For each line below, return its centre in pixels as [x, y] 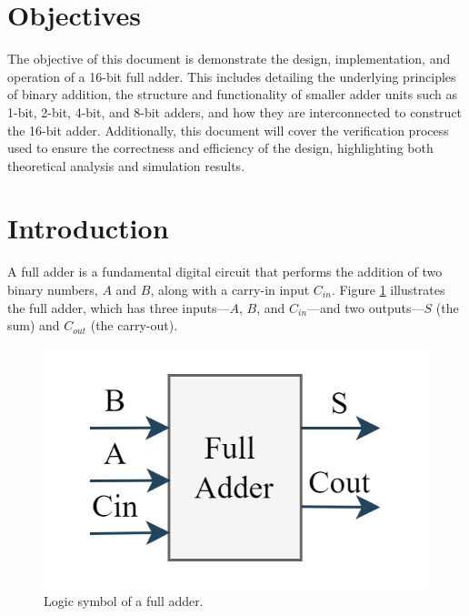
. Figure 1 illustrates [388, 289]
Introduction [88, 228]
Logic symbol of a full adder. [124, 600]
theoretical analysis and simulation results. [126, 165]
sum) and [34, 325]
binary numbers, [53, 289]
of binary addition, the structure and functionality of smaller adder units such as [232, 94]
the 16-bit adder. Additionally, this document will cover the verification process [228, 130]
